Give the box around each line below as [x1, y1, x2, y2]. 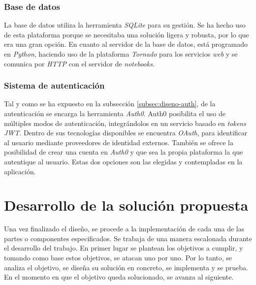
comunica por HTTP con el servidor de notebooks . [4, 58, 155, 68]
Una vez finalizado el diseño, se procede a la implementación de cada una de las [4, 223, 245, 234]
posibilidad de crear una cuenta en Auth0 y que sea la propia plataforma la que [4, 147, 243, 157]
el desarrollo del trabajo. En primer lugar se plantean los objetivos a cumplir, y [4, 243, 243, 253]
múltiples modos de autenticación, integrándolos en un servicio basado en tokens [4, 118, 246, 128]
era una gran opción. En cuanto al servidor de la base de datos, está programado [4, 39, 248, 49]
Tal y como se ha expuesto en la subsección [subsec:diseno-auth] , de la [4, 98, 216, 109]
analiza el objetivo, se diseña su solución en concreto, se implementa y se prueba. [4, 262, 248, 272]
